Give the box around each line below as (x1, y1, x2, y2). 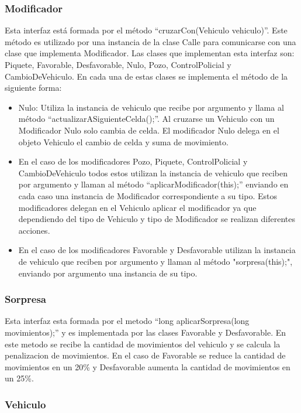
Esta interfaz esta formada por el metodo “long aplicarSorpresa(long (5, 315, 250, 327)
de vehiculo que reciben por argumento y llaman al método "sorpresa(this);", (18, 255, 293, 267)
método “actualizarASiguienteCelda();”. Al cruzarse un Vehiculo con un (18, 112, 275, 125)
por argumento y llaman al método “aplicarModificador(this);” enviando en (18, 178, 289, 190)
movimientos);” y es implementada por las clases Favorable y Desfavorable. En (5, 326, 286, 338)
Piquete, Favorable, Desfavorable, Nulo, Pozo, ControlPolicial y (5, 59, 231, 70)
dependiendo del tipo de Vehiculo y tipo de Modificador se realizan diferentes (18, 213, 295, 225)
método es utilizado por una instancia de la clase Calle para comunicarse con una (5, 35, 296, 47)
